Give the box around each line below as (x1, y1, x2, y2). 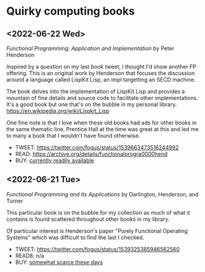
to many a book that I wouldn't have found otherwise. (6, 132, 140, 139)
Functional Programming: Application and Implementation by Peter (6, 45, 174, 52)
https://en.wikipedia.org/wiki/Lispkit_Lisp (6, 107, 110, 114)
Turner (6, 197, 23, 204)
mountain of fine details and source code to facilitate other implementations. (6, 95, 198, 101)
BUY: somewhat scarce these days (15, 258, 103, 266)
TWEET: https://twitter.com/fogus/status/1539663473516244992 (15, 144, 179, 151)
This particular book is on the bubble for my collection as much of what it (6, 209, 190, 216)
